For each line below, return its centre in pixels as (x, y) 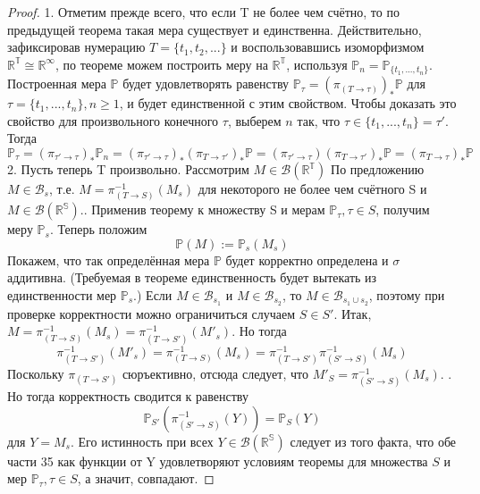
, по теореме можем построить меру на (161, 64)
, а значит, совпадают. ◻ (146, 478)
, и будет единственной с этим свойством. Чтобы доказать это (288, 103)
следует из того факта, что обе (373, 441)
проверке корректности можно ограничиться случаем (152, 313)
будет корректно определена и (307, 260)
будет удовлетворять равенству (206, 84)
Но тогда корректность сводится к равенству (128, 395)
